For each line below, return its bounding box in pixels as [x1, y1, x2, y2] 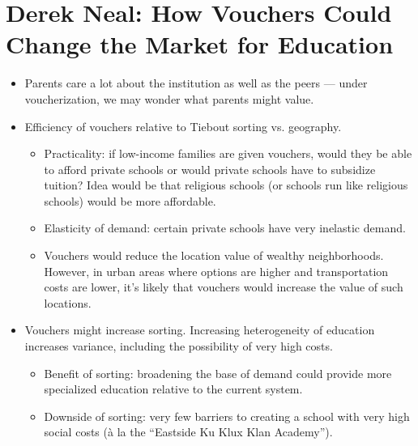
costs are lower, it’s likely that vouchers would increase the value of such [44, 278, 403, 295]
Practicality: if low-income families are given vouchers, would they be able [44, 145, 412, 162]
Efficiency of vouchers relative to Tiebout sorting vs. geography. [24, 117, 342, 134]
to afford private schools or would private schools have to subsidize [44, 160, 376, 177]
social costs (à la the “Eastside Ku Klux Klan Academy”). [44, 423, 333, 440]
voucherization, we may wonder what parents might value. [24, 90, 314, 107]
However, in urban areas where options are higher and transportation [44, 262, 389, 279]
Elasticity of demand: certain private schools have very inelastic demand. [44, 219, 406, 236]
